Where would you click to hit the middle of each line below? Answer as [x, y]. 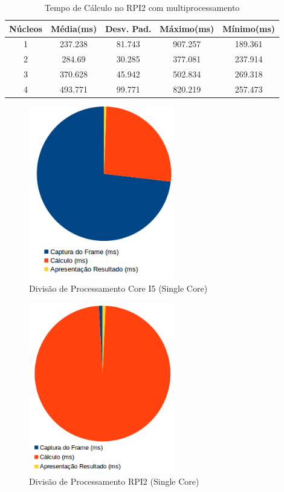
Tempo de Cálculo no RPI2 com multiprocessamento [142, 7]
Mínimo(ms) [249, 28]
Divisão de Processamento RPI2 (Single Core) [114, 481]
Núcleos [26, 28]
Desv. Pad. [128, 28]
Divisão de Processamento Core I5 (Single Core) [118, 288]
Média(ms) [74, 28]
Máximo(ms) [187, 28]
